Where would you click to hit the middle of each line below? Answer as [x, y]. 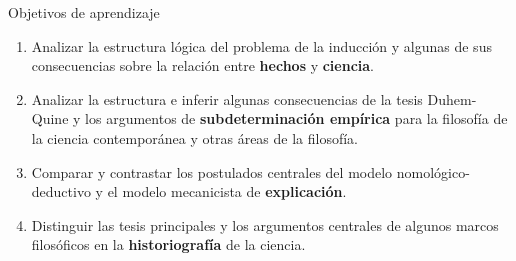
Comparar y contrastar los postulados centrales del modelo [212, 171]
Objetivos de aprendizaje [84, 12]
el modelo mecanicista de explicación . [227, 191]
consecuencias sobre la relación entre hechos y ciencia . [203, 65]
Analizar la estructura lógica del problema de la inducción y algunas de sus [261, 45]
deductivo [61, 191]
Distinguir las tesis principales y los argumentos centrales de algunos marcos [265, 224]
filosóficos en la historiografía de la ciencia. [168, 244]
